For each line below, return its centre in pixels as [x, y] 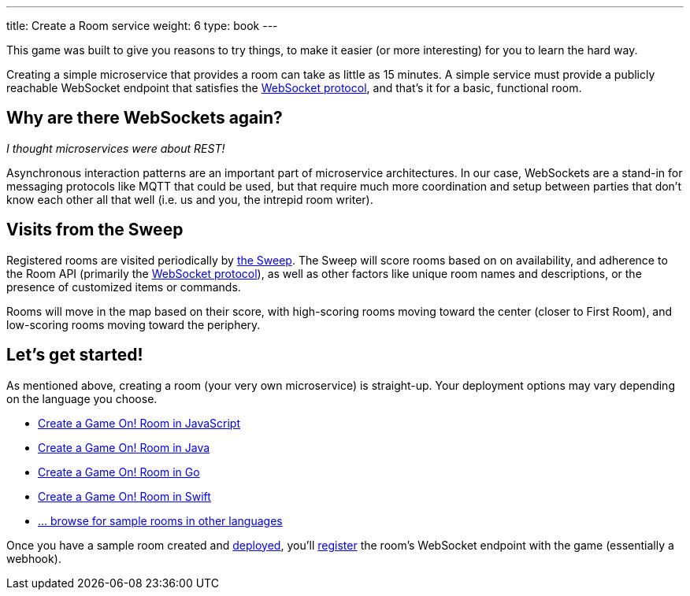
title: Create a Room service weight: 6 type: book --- [142, 26]
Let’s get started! [75, 355]
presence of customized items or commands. [124, 287]
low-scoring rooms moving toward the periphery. [134, 324]
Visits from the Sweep [95, 230]
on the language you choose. [82, 398]
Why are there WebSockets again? [145, 118]
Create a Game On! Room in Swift [124, 496]
